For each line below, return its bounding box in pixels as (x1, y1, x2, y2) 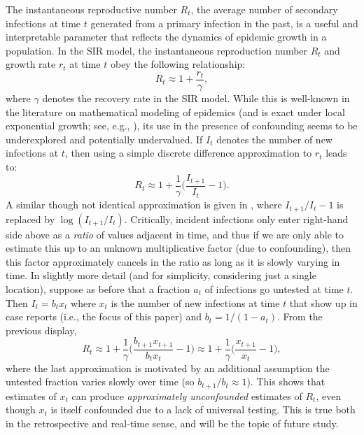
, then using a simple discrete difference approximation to (64, 145, 312, 160)
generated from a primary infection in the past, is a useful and (90, 15, 358, 30)
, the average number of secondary (190, 2, 338, 16)
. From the (277, 309, 323, 324)
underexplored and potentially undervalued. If (6, 131, 203, 146)
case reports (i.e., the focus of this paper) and (6, 309, 202, 324)
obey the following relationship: (110, 57, 246, 71)
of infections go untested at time (204, 281, 344, 296)
